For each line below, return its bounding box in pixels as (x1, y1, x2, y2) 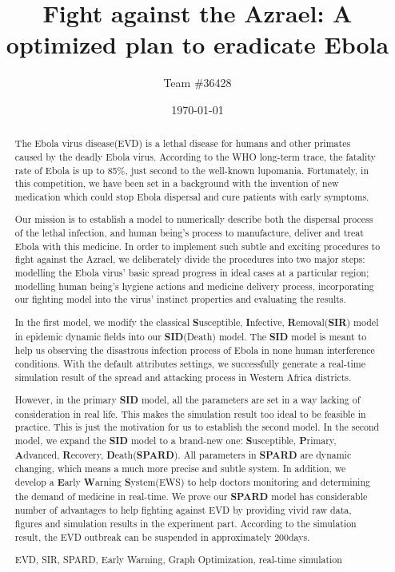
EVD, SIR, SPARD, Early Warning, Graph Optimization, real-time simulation (14, 553, 342, 566)
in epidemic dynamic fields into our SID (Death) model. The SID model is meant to (14, 329, 367, 344)
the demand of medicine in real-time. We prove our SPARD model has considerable (14, 489, 368, 503)
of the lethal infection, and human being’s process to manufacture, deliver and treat (14, 226, 364, 240)
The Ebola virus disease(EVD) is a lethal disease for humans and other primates (14, 137, 351, 150)
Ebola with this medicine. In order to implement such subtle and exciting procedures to (14, 239, 381, 252)
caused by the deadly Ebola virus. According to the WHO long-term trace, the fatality (14, 149, 376, 163)
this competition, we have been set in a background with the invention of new (14, 177, 339, 190)
